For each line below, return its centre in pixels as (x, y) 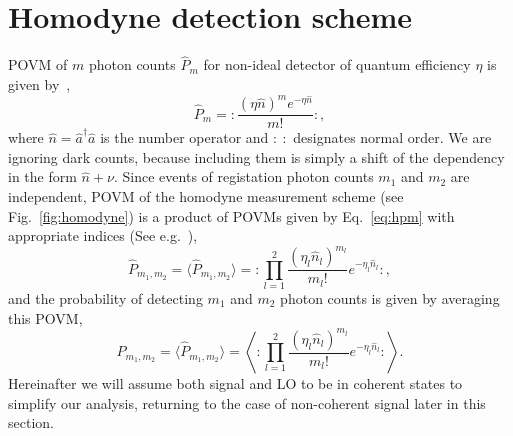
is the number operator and (184, 137)
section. (31, 422)
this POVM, (45, 317)
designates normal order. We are (392, 137)
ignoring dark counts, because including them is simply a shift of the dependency (256, 156)
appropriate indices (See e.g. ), (103, 235)
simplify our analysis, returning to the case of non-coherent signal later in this (247, 402)
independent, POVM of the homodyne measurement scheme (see (206, 195)
